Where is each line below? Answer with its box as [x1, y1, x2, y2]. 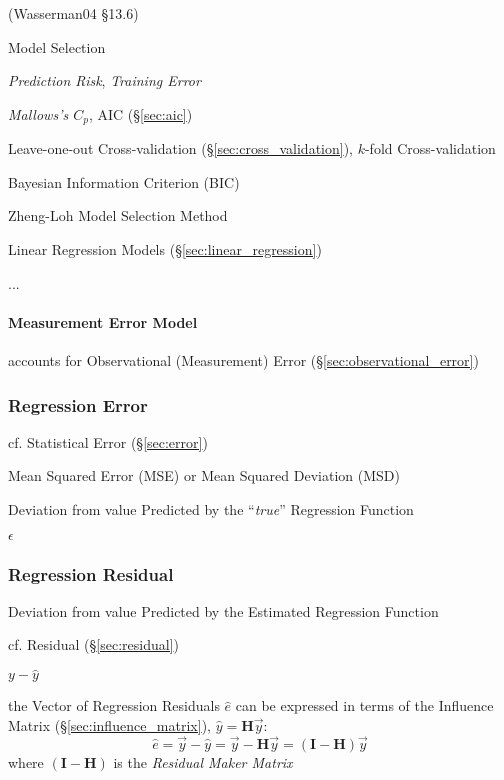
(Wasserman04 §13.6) [8, 3, 139, 23]
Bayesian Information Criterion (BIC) [8, 171, 240, 192]
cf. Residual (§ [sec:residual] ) [8, 634, 179, 655]
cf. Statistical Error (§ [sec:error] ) [8, 431, 208, 452]
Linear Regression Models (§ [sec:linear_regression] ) [8, 239, 322, 260]
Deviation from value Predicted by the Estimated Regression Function [8, 600, 439, 621]
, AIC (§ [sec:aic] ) [88, 103, 193, 124]
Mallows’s [8, 103, 69, 124]
